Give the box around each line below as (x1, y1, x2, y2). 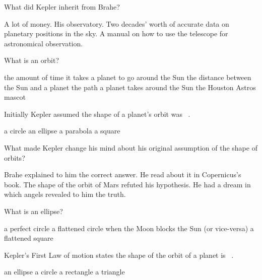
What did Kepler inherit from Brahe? (4, 2, 120, 12)
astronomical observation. (4, 38, 83, 48)
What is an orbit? (4, 55, 59, 65)
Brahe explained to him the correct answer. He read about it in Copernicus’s (4, 169, 241, 180)
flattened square (4, 233, 53, 243)
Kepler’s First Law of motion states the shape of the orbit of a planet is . (4, 249, 234, 260)
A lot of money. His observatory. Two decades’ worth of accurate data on (4, 18, 229, 29)
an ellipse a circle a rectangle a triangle (4, 266, 125, 277)
